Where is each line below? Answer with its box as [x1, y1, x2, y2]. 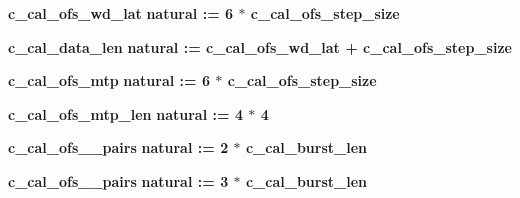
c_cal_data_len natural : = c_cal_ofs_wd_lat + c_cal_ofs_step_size [8, 36, 512, 57]
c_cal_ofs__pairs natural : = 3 [8, 170, 229, 191]
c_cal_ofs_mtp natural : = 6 [8, 70, 210, 91]
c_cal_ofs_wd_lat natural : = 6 [8, 3, 234, 23]
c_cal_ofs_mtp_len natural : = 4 [8, 103, 243, 124]
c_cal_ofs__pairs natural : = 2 [8, 137, 229, 158]
